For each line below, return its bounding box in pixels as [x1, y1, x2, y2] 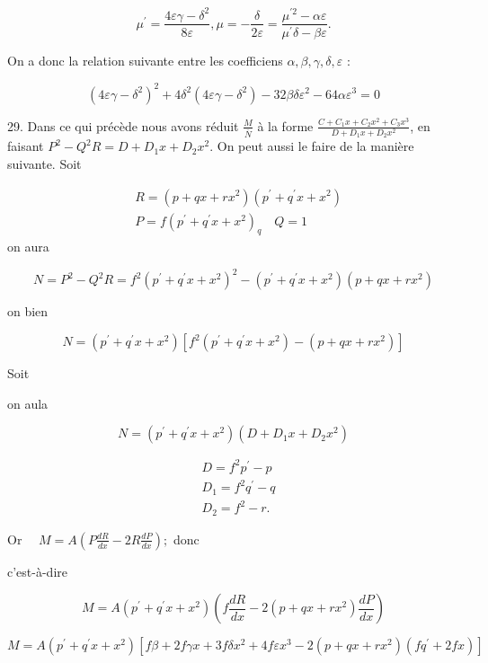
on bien [7, 302, 49, 321]
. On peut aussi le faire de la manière [209, 137, 414, 155]
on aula [7, 393, 49, 412]
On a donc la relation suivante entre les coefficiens [7, 51, 283, 70]
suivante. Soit [7, 154, 82, 172]
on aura [7, 237, 49, 256]
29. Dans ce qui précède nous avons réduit [7, 116, 239, 135]
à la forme [257, 116, 314, 135]
